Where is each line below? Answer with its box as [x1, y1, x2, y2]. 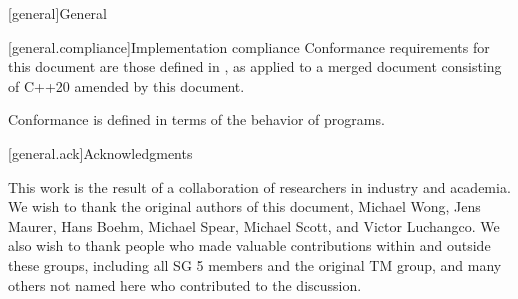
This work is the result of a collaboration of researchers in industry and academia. [8, 176, 511, 197]
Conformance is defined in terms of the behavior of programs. [8, 109, 385, 130]
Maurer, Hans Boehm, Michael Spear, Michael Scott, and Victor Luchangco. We [8, 215, 500, 236]
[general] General [8, 3, 107, 23]
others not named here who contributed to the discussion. [8, 274, 362, 295]
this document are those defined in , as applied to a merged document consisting [8, 56, 502, 77]
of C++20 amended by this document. [8, 75, 245, 96]
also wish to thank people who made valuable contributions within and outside [8, 235, 491, 256]
